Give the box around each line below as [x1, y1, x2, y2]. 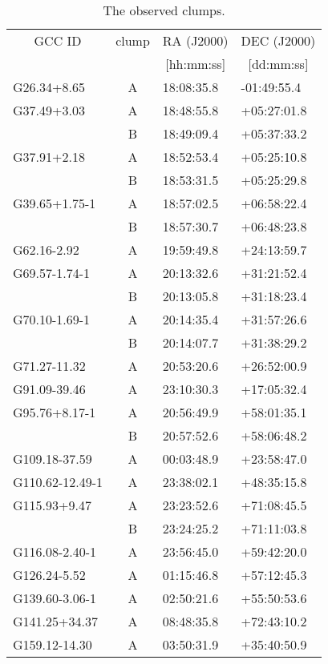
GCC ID [34, 31, 82, 50]
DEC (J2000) [241, 31, 316, 50]
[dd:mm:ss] [248, 54, 309, 73]
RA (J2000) [162, 31, 229, 50]
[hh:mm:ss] [165, 54, 226, 73]
